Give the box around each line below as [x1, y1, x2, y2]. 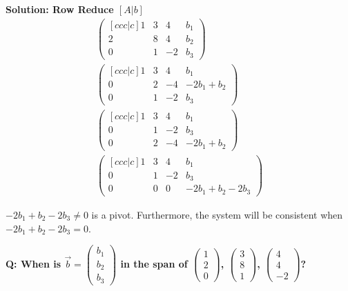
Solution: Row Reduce [6, 2, 114, 16]
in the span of [120, 256, 188, 270]
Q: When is [6, 256, 61, 270]
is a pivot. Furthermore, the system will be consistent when [91, 207, 343, 221]
